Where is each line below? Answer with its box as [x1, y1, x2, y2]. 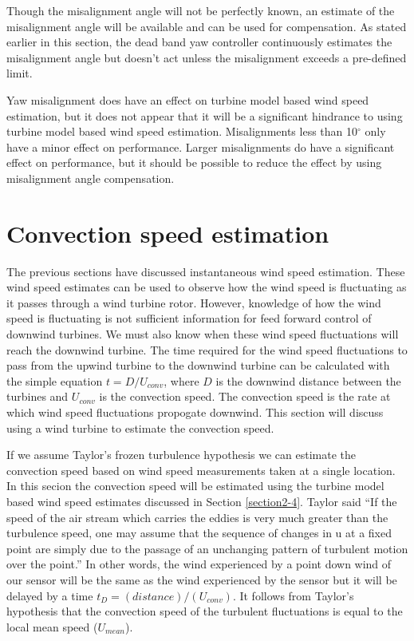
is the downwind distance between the [215, 372, 401, 389]
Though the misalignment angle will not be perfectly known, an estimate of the [6, 2, 395, 18]
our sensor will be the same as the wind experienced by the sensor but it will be [6, 571, 397, 588]
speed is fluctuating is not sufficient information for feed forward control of [6, 310, 372, 326]
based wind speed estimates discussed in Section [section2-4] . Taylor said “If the [6, 493, 397, 509]
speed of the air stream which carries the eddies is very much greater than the [6, 508, 388, 525]
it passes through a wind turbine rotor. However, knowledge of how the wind [6, 294, 381, 311]
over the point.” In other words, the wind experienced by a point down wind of [6, 556, 392, 572]
